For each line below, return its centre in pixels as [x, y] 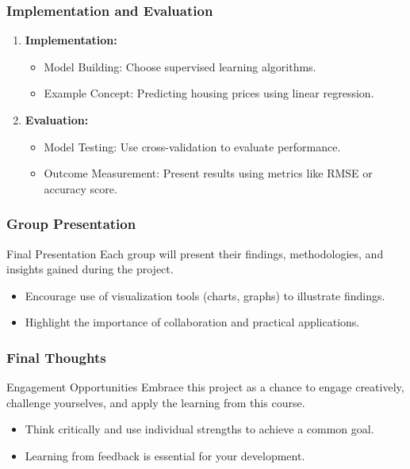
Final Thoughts [56, 357]
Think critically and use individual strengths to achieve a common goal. [199, 429]
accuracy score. [80, 188]
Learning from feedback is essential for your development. [165, 455]
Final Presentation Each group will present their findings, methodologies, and [195, 253]
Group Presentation [71, 224]
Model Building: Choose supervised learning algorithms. [180, 66]
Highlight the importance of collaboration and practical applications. [192, 322]
